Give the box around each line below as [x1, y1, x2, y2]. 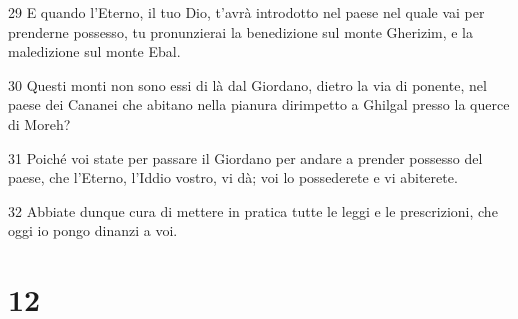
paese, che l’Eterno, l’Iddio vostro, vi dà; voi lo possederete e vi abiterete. [8, 167, 458, 188]
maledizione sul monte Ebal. [8, 41, 181, 62]
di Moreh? [8, 113, 71, 134]
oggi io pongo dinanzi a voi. [8, 220, 178, 241]
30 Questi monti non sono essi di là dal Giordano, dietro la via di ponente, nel [8, 74, 487, 95]
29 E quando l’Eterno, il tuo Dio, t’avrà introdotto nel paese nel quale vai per [8, 2, 485, 22]
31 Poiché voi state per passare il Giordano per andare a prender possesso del [8, 147, 483, 168]
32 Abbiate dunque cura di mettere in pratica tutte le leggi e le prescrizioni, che [8, 200, 498, 221]
